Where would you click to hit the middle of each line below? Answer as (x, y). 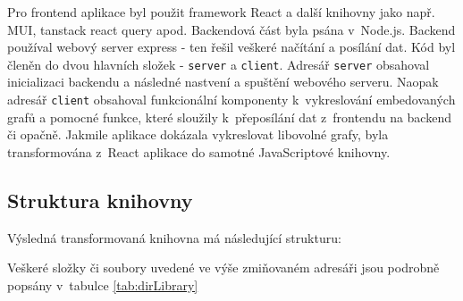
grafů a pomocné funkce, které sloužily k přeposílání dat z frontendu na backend (229, 117)
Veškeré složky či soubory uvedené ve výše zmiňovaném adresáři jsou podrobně (223, 268)
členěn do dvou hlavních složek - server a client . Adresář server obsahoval (219, 64)
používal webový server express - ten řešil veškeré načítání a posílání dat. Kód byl (231, 47)
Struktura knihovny (100, 200)
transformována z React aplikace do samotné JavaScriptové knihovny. (199, 151)
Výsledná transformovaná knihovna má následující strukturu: (174, 237)
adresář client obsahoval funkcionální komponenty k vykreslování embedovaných (231, 100)
